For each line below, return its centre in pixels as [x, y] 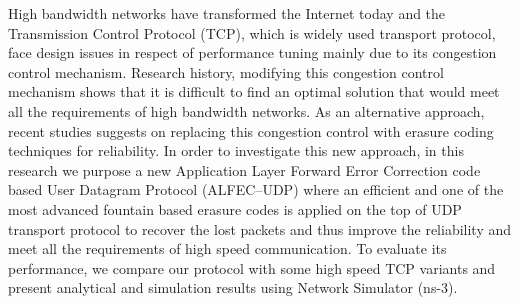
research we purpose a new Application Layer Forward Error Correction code [244, 169]
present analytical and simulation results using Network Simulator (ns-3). [233, 287]
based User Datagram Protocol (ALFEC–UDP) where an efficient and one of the [256, 189]
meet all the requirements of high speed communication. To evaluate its [227, 248]
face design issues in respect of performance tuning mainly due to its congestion [252, 52]
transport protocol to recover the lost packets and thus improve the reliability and [260, 228]
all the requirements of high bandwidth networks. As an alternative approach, [246, 110]
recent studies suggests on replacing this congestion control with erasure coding [251, 130]
